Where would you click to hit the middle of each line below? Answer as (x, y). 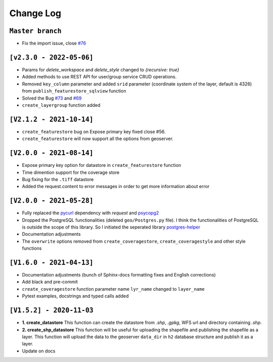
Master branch (35, 31)
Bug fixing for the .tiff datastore (58, 179)
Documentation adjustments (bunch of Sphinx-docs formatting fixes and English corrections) (119, 275)
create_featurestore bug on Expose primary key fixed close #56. (94, 131)
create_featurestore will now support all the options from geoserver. (98, 139)
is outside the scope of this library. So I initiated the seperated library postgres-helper (111, 227)
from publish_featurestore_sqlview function (74, 91)
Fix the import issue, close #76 (54, 43)
